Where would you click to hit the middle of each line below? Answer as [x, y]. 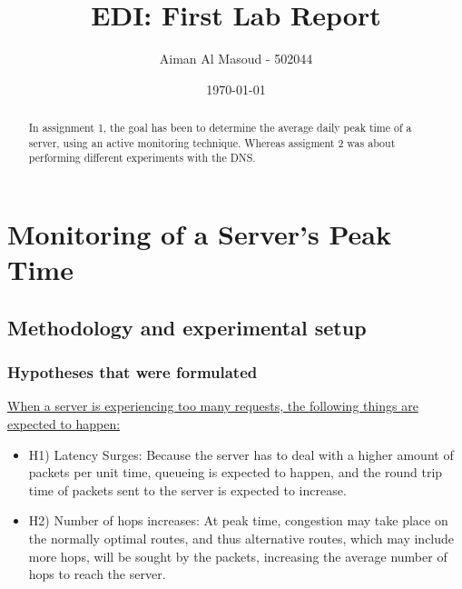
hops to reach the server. [97, 574]
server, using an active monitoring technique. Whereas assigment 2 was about [212, 142]
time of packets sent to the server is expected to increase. [187, 489]
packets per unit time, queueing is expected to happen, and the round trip [236, 472]
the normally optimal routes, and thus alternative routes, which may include [241, 539]
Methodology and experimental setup [187, 327]
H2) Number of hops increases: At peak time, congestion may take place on [238, 520]
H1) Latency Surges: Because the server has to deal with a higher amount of [241, 454]
